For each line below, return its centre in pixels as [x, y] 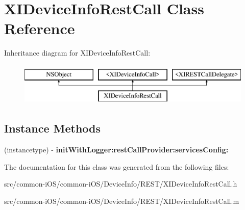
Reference [40, 28]
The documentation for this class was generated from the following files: [117, 166]
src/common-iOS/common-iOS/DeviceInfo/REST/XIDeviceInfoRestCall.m [122, 201]
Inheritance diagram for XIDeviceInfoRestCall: [77, 53]
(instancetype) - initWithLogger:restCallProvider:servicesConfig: [116, 150]
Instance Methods [52, 128]
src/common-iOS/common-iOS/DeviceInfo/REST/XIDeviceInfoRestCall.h [121, 184]
